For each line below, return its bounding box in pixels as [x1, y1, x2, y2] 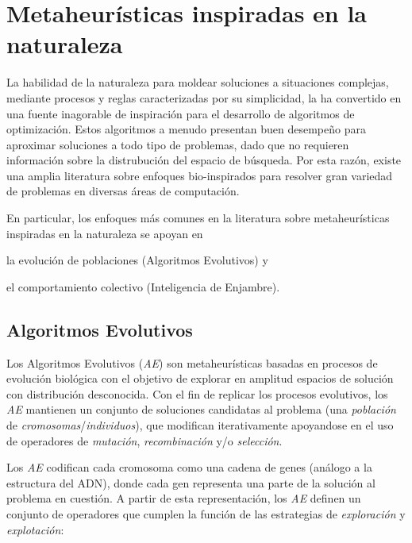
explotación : [6, 521, 64, 537]
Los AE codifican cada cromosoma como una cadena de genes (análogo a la [6, 459, 372, 476]
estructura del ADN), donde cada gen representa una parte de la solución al [6, 474, 375, 491]
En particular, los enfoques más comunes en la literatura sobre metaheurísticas [6, 210, 390, 226]
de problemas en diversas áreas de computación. [6, 183, 240, 199]
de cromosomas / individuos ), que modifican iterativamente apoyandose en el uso [6, 417, 394, 433]
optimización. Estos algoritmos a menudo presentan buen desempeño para [6, 121, 366, 137]
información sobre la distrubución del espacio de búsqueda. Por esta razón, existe [6, 152, 402, 168]
